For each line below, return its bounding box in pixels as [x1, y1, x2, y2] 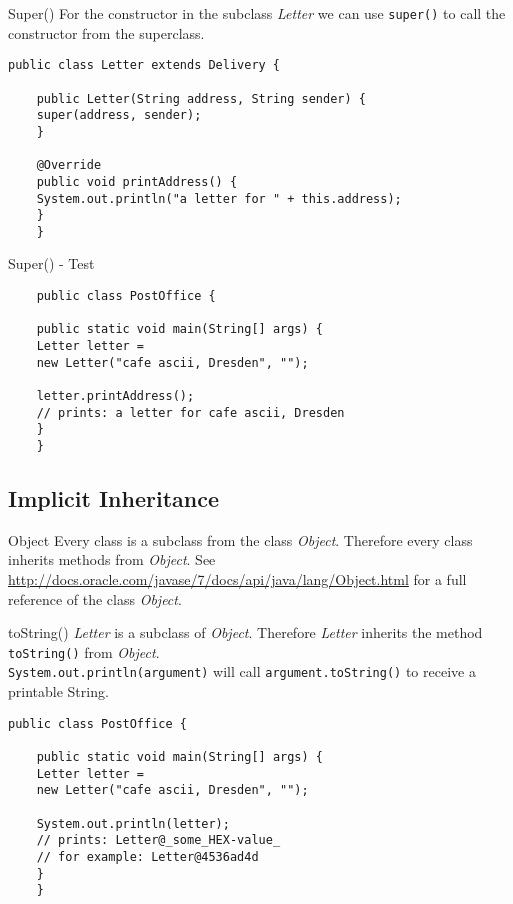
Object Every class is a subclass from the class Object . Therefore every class [8, 529, 473, 550]
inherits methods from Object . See [8, 549, 216, 570]
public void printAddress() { [36, 174, 238, 189]
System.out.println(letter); [36, 816, 230, 831]
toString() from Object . [8, 641, 160, 662]
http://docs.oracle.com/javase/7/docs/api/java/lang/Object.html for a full [8, 569, 467, 590]
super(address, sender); [36, 108, 202, 123]
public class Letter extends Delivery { [8, 58, 281, 73]
